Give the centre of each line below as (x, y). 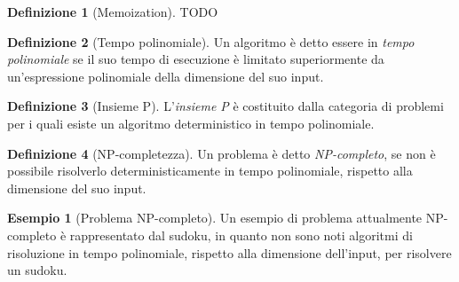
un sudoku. (37, 270)
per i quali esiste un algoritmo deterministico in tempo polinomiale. (191, 123)
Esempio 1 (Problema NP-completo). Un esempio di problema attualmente (215, 218)
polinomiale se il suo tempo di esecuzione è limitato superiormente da (196, 59)
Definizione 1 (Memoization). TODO (113, 12)
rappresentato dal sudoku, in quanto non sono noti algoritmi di (241, 235)
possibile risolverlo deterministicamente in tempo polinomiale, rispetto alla (210, 171)
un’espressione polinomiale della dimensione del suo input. (166, 76)
